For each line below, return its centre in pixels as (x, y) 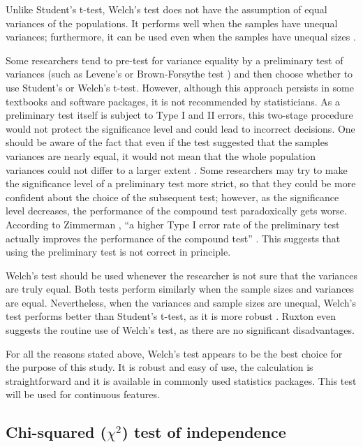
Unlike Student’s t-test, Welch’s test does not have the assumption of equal (166, 9)
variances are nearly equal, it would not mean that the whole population (161, 155)
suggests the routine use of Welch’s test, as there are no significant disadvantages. (180, 330)
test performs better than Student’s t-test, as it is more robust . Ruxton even (171, 316)
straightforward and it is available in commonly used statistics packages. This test (181, 380)
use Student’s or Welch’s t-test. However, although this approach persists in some (180, 87)
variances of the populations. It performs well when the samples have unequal (172, 23)
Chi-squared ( (56, 432)
